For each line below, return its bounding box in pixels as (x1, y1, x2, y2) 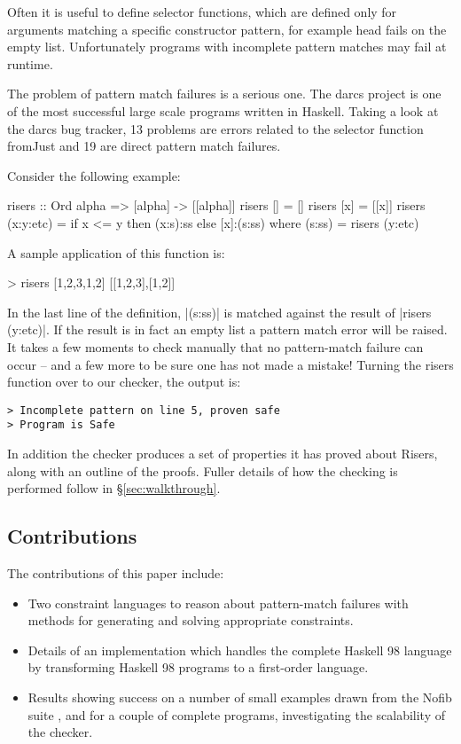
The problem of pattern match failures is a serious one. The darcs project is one (7, 84, 441, 103)
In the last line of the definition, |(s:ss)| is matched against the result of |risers (7, 302, 432, 321)
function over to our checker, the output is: (7, 372, 241, 391)
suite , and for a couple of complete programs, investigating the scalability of (27, 705, 446, 724)
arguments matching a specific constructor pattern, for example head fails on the (7, 20, 447, 38)
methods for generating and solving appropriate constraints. (27, 611, 354, 630)
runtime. (7, 54, 53, 73)
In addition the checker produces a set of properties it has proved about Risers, (7, 444, 438, 462)
